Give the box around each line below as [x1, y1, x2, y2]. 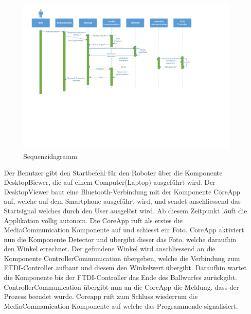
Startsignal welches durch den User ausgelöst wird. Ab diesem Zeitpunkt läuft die [4, 205, 247, 215]
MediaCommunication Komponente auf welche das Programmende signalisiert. [4, 300, 238, 311]
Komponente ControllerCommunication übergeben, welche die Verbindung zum [4, 253, 240, 263]
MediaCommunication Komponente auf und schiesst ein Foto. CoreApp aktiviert [4, 225, 244, 235]
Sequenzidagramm [23, 151, 77, 161]
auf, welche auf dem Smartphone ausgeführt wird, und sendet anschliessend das [4, 196, 241, 206]
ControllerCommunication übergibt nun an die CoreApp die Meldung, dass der [4, 281, 239, 292]
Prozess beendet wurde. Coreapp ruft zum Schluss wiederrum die [4, 291, 198, 301]
